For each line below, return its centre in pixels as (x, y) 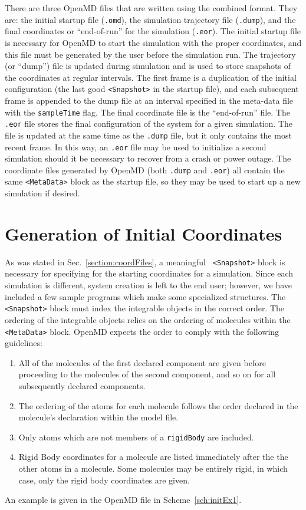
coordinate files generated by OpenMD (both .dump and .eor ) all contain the (145, 170)
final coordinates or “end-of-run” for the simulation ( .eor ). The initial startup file (153, 31)
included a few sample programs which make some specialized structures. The (145, 296)
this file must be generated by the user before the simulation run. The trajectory (150, 54)
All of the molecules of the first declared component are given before (142, 362)
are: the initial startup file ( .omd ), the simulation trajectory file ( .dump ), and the (150, 19)
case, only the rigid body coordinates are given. (104, 480)
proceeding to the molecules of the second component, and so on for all (147, 374)
